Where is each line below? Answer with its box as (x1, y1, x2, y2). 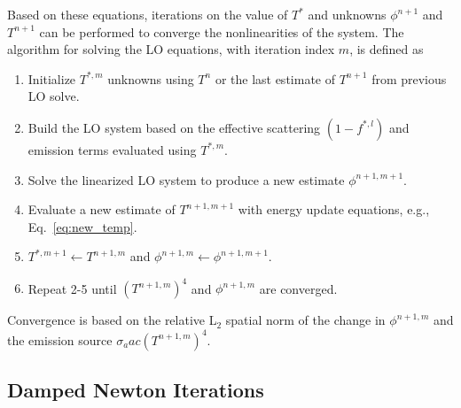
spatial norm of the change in (225, 311, 386, 329)
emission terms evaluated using (27, 140, 197, 158)
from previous (371, 69, 447, 88)
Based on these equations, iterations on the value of (7, 5, 288, 23)
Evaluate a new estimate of (27, 200, 176, 219)
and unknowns (308, 5, 387, 23)
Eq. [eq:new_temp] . (27, 217, 137, 235)
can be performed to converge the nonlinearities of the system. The (39, 22, 404, 41)
